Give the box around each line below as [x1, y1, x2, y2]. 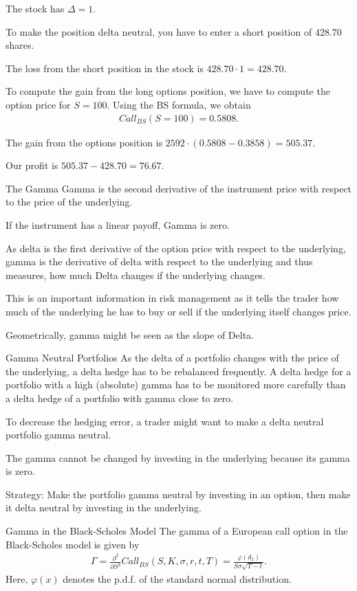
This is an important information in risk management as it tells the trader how [6, 291, 339, 305]
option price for [6, 97, 71, 111]
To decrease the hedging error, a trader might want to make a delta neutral [6, 414, 324, 428]
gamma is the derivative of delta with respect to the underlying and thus [6, 254, 313, 269]
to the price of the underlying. [6, 194, 133, 209]
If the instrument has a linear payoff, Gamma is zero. [6, 217, 230, 232]
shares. [6, 38, 34, 52]
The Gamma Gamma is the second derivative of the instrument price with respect [6, 181, 352, 195]
